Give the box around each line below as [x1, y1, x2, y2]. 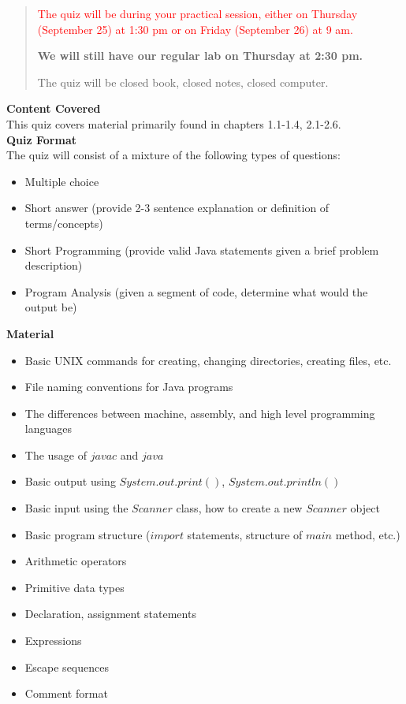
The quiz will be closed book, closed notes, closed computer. [37, 73, 329, 90]
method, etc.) [335, 526, 400, 542]
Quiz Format [6, 131, 76, 147]
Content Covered [6, 100, 101, 117]
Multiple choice [24, 173, 99, 189]
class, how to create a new [176, 500, 303, 516]
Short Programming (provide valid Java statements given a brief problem [24, 241, 379, 258]
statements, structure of [187, 526, 303, 542]
